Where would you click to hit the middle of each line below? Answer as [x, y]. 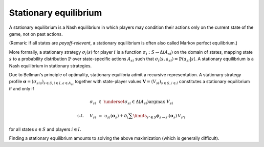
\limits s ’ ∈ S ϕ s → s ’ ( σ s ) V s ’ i [159, 116]
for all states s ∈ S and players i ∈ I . [45, 129]
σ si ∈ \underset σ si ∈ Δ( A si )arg [123, 102]
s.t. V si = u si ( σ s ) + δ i [103, 116]
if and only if [22, 89]
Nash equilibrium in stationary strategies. [50, 65]
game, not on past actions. [36, 34]
